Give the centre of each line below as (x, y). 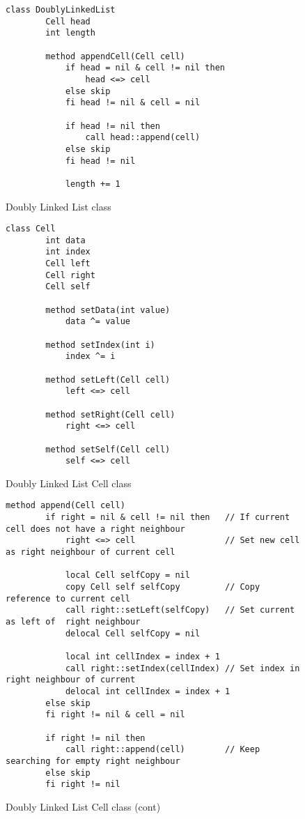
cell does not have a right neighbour (95, 529)
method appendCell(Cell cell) (115, 56)
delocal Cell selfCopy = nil (133, 633)
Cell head (68, 21)
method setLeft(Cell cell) (108, 380)
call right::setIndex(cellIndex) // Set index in (182, 668)
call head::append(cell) (143, 138)
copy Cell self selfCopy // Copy (163, 587)
